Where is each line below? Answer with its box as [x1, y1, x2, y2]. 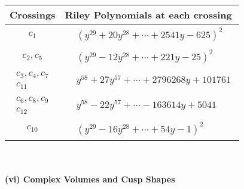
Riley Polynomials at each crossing [65, 8, 232, 21]
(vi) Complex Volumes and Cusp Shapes [5, 173, 175, 185]
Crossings [10, 8, 56, 21]
